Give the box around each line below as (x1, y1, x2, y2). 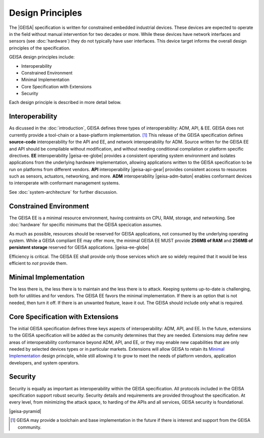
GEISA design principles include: (9, 54, 75, 60)
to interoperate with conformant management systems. (9, 180, 120, 186)
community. (18, 424, 42, 430)
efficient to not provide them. (9, 260, 68, 266)
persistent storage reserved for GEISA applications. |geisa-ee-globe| (9, 244, 149, 250)
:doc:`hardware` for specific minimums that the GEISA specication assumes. (9, 222, 162, 228)
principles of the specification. (9, 45, 70, 51)
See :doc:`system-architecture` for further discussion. (9, 189, 118, 195)
